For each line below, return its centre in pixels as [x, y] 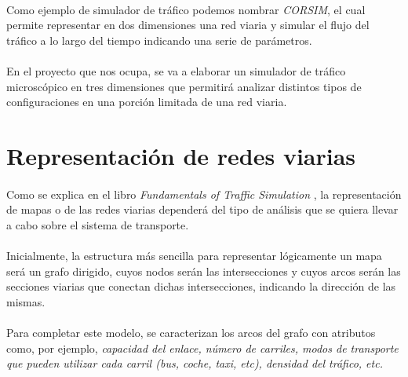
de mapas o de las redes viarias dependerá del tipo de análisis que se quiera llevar [202, 209]
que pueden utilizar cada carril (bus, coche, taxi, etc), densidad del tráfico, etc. [195, 363]
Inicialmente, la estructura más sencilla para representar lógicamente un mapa [194, 256]
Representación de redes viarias [181, 155]
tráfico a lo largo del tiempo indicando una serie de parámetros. [159, 40]
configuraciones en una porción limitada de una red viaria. [147, 102]
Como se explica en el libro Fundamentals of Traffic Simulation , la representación [204, 194]
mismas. [26, 301]
